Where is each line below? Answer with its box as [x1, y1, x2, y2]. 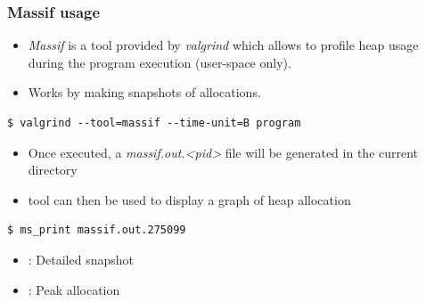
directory [28, 160, 78, 179]
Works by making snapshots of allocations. [28, 83, 261, 102]
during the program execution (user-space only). [28, 53, 291, 71]
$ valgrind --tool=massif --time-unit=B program [7, 117, 301, 129]
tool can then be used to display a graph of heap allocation [28, 190, 351, 208]
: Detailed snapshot [28, 249, 134, 268]
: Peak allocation [28, 280, 120, 298]
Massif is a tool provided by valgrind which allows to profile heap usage [28, 36, 419, 54]
